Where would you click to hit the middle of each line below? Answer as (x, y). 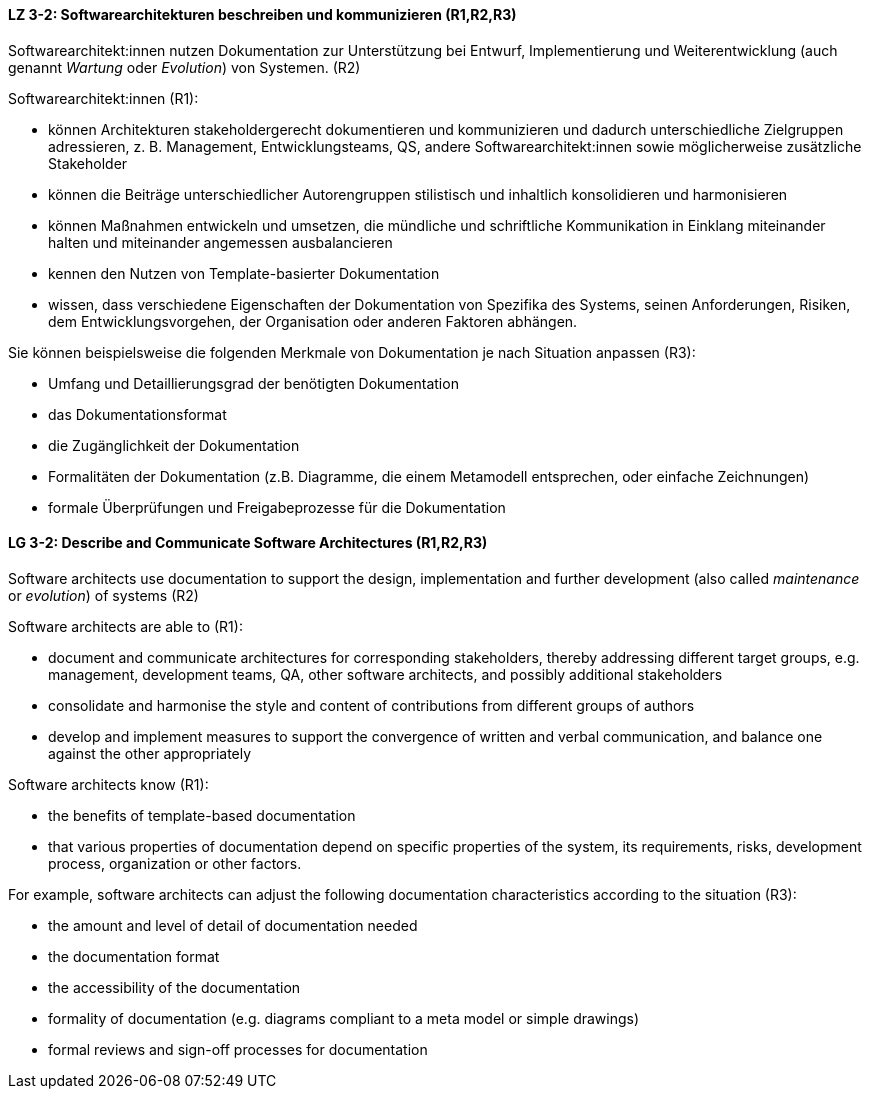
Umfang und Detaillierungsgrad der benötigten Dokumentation (253, 383)
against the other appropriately (150, 753)
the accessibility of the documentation (174, 987)
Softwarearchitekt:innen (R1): (103, 98)
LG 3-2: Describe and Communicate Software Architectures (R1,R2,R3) (248, 543)
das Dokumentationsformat (137, 414)
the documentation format (134, 956)
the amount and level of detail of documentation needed (233, 925)
